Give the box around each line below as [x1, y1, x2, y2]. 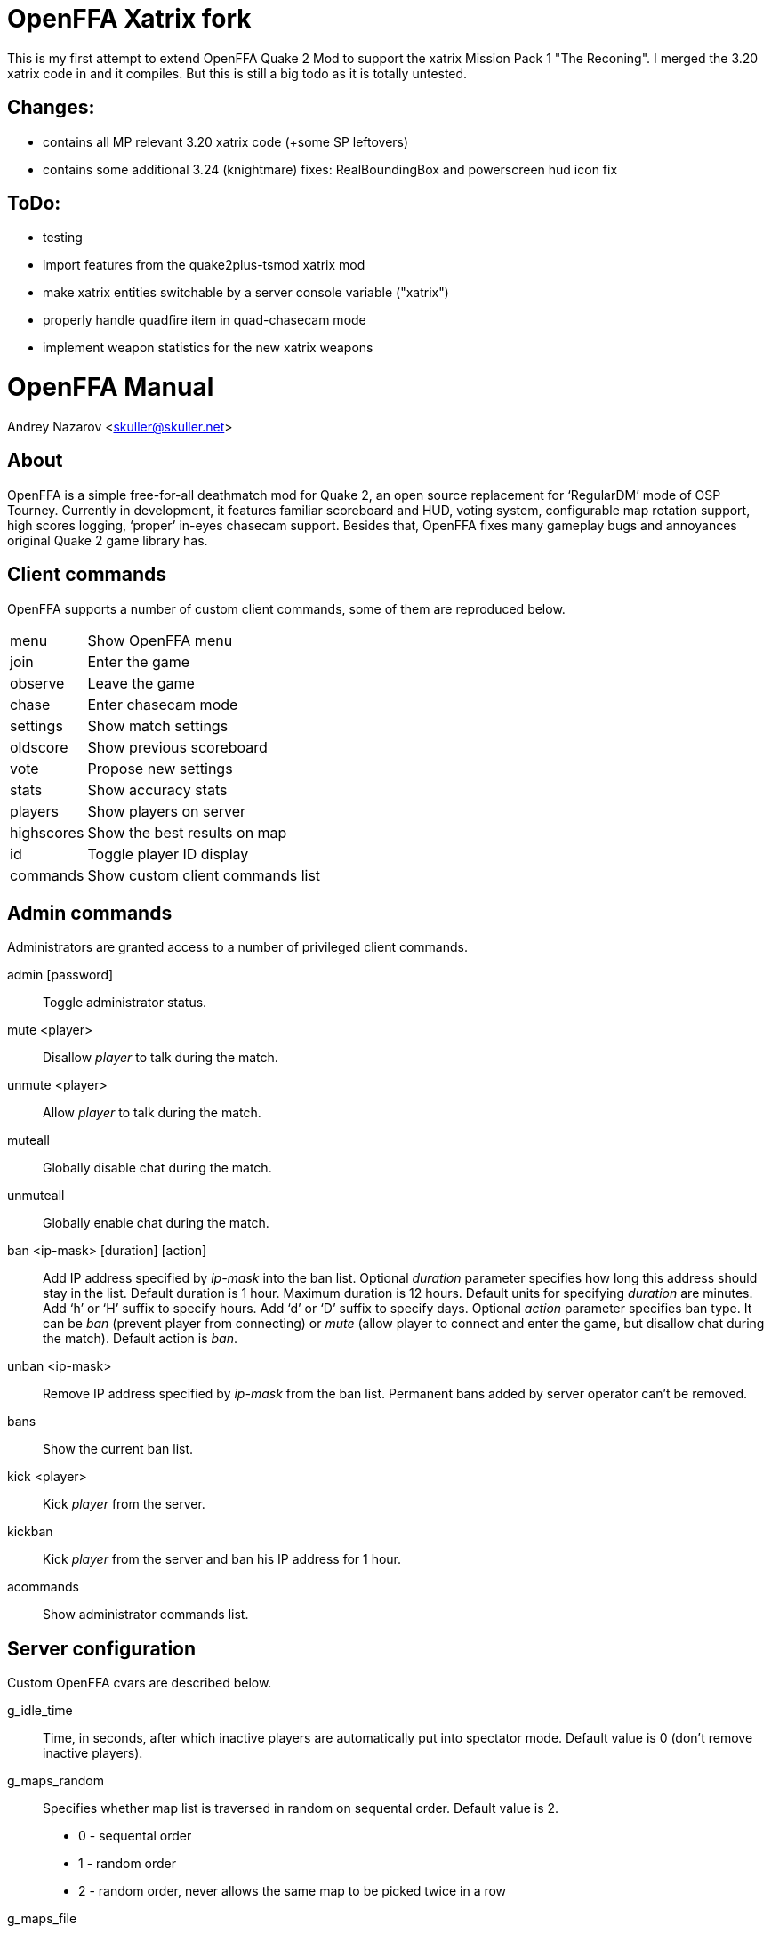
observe [10, 673, 65, 692]
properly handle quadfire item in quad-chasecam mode [43, 312, 366, 328]
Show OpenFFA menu [87, 631, 233, 649]
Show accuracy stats [87, 780, 228, 799]
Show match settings [87, 716, 229, 735]
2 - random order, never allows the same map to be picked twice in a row [78, 1883, 507, 1899]
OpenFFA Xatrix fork [7, 4, 252, 34]
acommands [7, 1579, 79, 1595]
